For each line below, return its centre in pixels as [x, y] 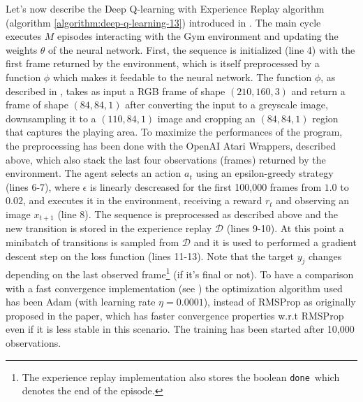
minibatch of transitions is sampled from [92, 242]
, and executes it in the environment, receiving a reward [142, 200]
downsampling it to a [51, 118]
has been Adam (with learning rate [81, 302]
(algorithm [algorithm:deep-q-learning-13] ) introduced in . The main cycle [163, 22]
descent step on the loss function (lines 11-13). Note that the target [150, 256]
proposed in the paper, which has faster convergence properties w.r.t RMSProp [175, 315]
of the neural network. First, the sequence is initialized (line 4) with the [202, 49]
